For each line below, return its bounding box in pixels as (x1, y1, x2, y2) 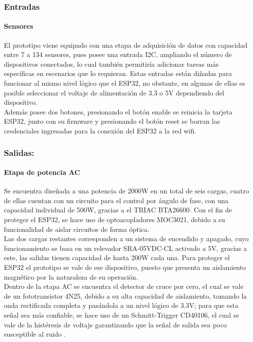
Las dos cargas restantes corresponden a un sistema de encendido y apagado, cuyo (4, 233, 249, 244)
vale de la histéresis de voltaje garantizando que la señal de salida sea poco (4, 319, 227, 329)
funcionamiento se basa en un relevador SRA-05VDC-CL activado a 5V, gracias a (4, 243, 247, 253)
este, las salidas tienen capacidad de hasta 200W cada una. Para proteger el (4, 252, 230, 263)
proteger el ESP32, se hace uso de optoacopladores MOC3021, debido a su (4, 214, 225, 224)
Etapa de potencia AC (4, 167, 80, 177)
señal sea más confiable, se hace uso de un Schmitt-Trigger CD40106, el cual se (4, 309, 239, 320)
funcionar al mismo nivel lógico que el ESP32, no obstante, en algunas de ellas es (4, 78, 245, 88)
